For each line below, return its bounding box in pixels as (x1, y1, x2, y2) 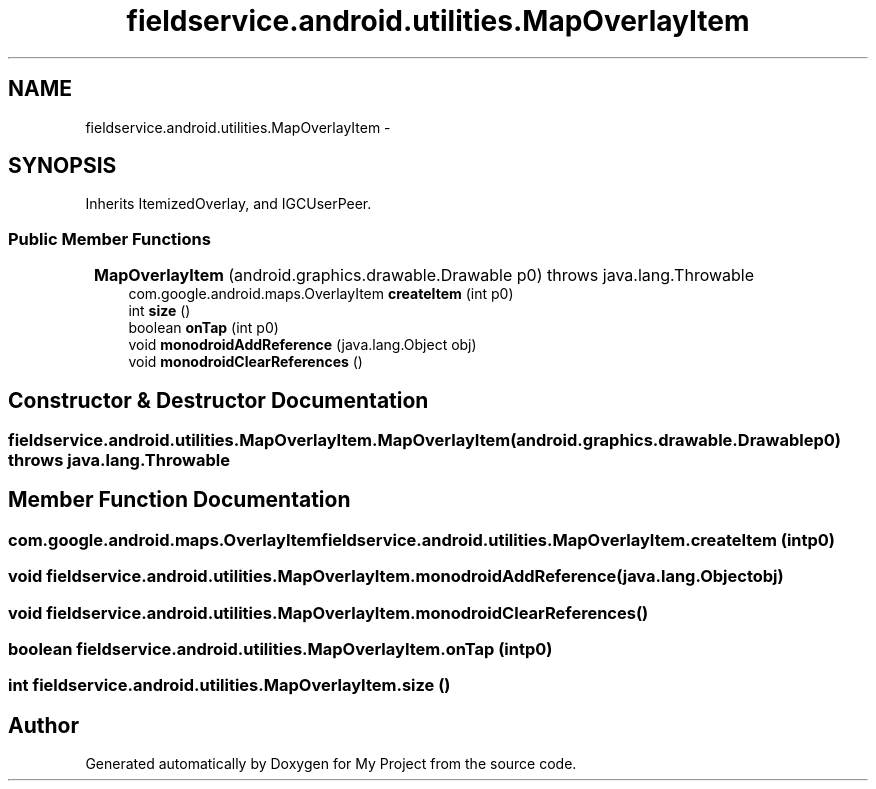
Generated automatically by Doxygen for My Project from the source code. (85, 755, 577, 773)
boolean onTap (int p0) (128, 319, 279, 337)
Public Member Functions (8, 228, 211, 249)
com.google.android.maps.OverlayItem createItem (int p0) (128, 285, 514, 303)
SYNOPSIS (8, 153, 117, 179)
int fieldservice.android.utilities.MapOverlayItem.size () (8, 675, 451, 696)
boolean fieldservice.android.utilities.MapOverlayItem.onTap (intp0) (8, 639, 553, 659)
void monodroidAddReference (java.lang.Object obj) (128, 336, 477, 354)
